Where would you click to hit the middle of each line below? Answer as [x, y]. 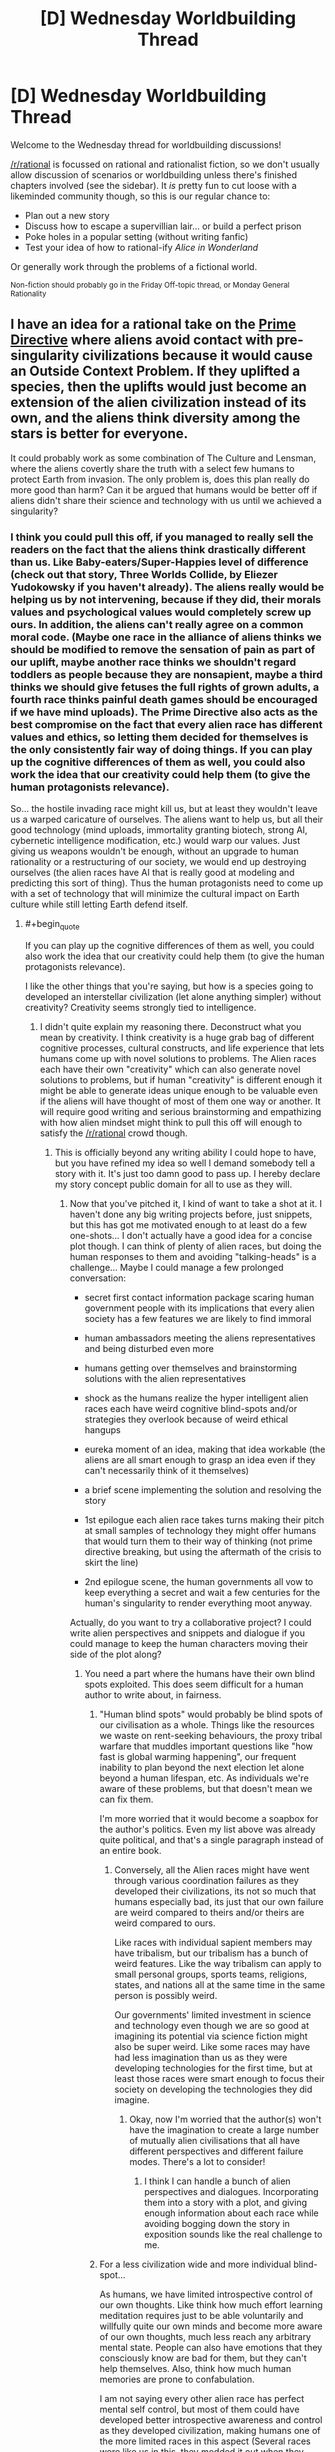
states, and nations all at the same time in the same [220, 1984]
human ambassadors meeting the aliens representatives [200, 1338]
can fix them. [126, 1799]
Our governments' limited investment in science [213, 2014]
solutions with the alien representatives [165, 1378]
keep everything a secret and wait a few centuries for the [202, 1592]
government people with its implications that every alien [199, 1308]
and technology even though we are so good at [212, 2025]
